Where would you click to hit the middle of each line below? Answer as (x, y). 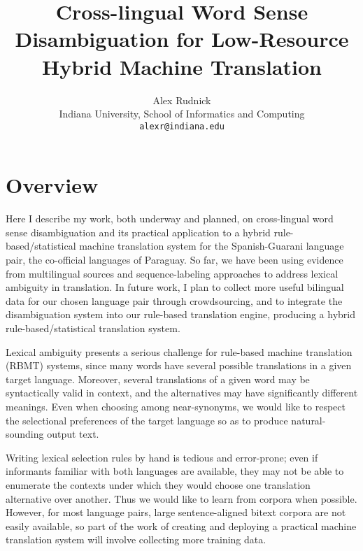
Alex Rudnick (182, 100)
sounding (25, 434)
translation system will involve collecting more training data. (136, 539)
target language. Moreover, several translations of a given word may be (158, 379)
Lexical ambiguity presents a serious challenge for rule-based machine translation (179, 351)
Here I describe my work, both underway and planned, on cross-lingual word (170, 219)
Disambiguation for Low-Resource (182, 39)
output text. (73, 434)
